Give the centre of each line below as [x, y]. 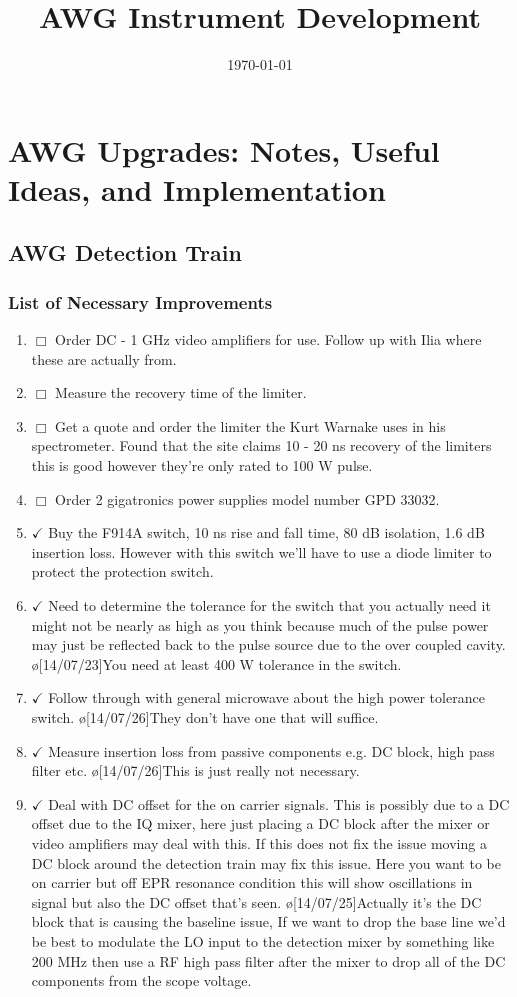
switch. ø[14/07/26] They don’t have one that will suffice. [205, 717]
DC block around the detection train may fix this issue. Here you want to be [266, 862]
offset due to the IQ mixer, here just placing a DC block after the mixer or [260, 823]
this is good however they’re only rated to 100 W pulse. [202, 465]
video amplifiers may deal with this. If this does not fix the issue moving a [259, 842]
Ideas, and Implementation [197, 188]
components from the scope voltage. [141, 980]
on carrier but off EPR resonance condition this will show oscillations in [252, 882]
